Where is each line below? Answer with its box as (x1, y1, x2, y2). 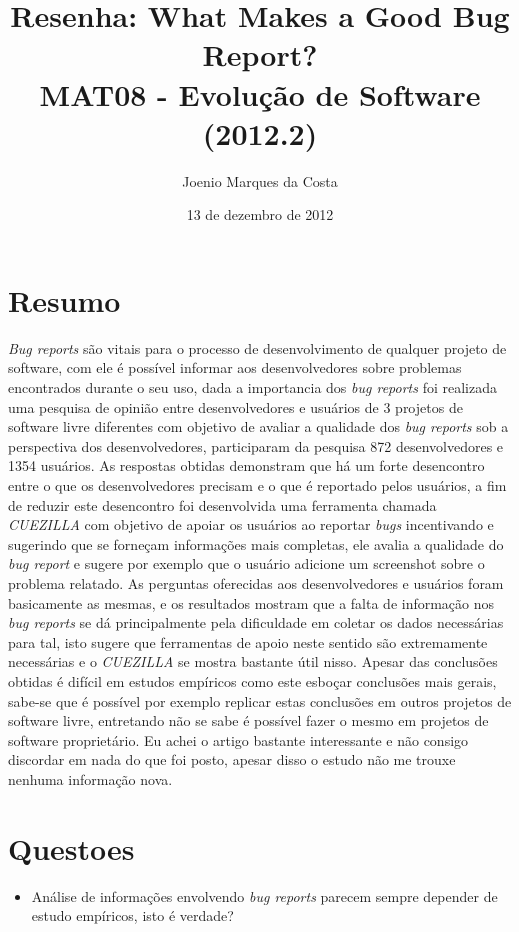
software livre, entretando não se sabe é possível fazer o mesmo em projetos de (8, 710, 489, 731)
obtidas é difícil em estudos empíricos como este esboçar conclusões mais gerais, (8, 670, 497, 691)
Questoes (8, 827, 135, 868)
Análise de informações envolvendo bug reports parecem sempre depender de (31, 885, 498, 906)
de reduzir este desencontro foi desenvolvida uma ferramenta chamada (8, 494, 437, 515)
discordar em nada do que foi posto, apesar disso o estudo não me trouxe (8, 749, 456, 770)
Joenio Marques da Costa (182, 170, 338, 191)
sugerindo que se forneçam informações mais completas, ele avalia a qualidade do (8, 533, 504, 554)
